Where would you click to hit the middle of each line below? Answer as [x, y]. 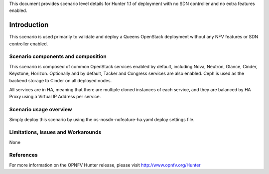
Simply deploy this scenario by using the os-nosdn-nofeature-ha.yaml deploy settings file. [102, 119]
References [23, 155]
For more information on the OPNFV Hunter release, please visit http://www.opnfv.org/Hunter [105, 165]
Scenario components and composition [58, 56]
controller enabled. [29, 44]
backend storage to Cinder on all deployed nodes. [61, 80]
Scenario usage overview [41, 110]
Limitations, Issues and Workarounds [55, 132]
